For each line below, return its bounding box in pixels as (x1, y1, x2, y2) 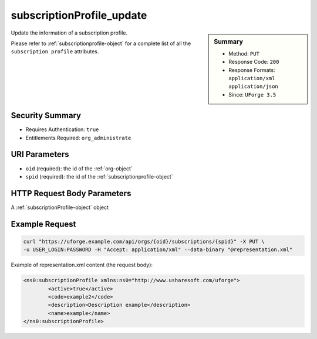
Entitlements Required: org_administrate (25, 134, 131, 141)
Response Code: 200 (228, 59, 279, 66)
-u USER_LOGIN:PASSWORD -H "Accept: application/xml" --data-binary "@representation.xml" (23, 246, 293, 253)
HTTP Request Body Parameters (11, 188, 131, 198)
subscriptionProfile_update (11, 9, 147, 22)
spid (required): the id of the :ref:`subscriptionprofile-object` (25, 173, 173, 180)
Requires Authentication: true (25, 126, 99, 133)
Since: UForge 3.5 (228, 91, 276, 98)
